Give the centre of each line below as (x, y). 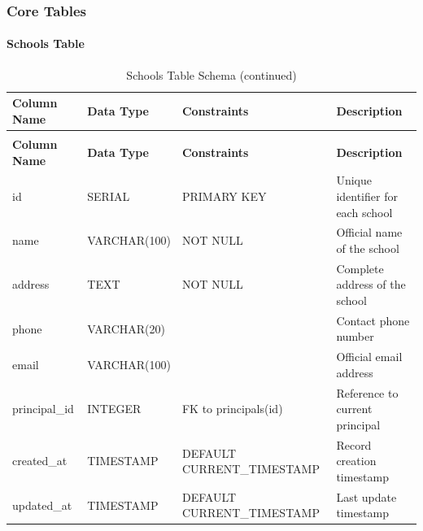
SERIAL (109, 196)
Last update (366, 496)
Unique (354, 180)
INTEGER (114, 409)
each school (364, 212)
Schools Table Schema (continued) (211, 74)
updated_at (42, 505)
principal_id (43, 409)
